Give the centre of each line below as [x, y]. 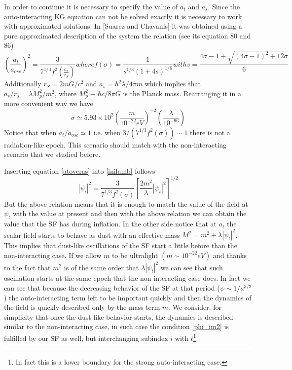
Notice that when [30, 132]
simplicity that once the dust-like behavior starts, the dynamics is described [119, 316]
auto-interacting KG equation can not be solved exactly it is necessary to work [123, 16]
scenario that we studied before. [52, 154]
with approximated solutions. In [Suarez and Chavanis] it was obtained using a [123, 26]
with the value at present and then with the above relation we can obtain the [130, 213]
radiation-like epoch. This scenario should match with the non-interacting [115, 144]
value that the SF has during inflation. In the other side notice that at [110, 224]
